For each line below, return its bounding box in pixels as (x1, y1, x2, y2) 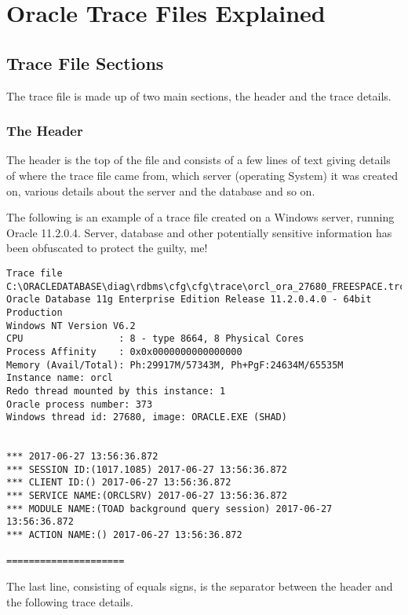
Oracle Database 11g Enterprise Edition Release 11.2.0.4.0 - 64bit (6, 294, 372, 306)
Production (6, 306, 63, 318)
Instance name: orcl (6, 372, 114, 384)
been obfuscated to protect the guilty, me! (6, 240, 208, 256)
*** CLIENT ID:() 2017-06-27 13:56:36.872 (6, 477, 231, 489)
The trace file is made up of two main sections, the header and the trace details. (6, 87, 392, 104)
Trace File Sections (6, 50, 164, 75)
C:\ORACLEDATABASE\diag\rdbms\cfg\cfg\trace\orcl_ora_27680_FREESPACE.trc (6, 280, 406, 292)
